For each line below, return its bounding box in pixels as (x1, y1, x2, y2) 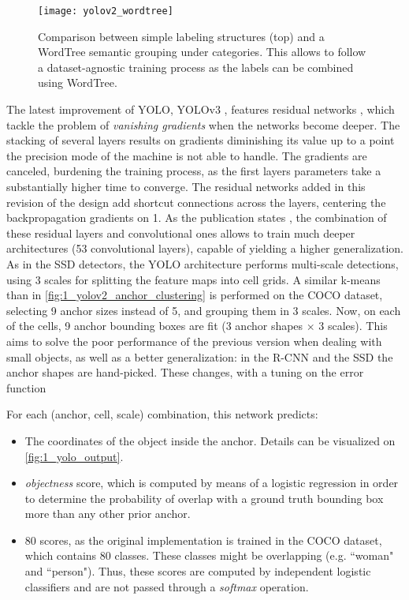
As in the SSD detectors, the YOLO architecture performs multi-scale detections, (6, 255, 399, 272)
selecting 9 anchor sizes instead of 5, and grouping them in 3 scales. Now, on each (6, 302, 401, 318)
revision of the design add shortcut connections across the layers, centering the (6, 193, 386, 210)
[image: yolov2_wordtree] (38, 6, 173, 17)
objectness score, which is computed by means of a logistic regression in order (24, 474, 399, 491)
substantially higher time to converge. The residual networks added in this (6, 178, 366, 194)
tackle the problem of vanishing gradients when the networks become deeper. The (6, 116, 400, 133)
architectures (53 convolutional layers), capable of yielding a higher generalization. (6, 240, 403, 257)
